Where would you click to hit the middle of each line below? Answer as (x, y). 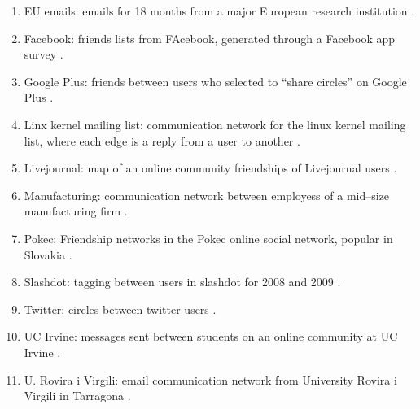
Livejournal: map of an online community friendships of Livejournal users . (210, 168)
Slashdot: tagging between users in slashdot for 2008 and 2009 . (182, 282)
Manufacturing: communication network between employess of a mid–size (207, 195)
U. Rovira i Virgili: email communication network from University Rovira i (210, 379)
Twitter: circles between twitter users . (120, 309)
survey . (44, 54)
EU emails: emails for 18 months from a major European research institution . (219, 11)
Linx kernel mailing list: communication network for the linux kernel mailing (215, 124)
